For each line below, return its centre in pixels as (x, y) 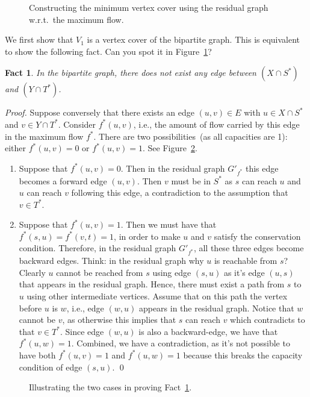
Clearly (32, 272)
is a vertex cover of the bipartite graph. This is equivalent (194, 39)
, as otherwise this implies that (119, 320)
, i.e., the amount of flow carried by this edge (216, 124)
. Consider (77, 124)
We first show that (39, 39)
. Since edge (82, 331)
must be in (191, 180)
